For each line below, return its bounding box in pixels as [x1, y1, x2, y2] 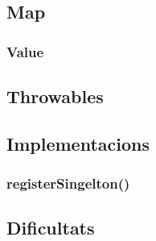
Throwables [6, 84, 104, 109]
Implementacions [6, 131, 150, 156]
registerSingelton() [6, 173, 130, 193]
